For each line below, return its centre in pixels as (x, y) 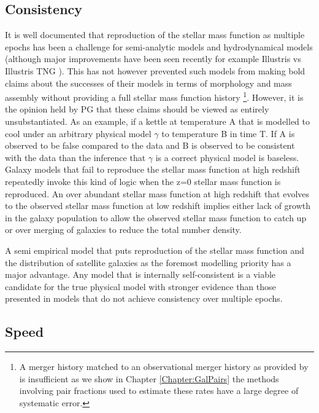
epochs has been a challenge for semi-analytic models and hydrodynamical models (159, 46)
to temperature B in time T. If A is (228, 133)
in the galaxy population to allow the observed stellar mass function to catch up (156, 217)
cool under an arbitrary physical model (78, 133)
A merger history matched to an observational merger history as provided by (164, 367)
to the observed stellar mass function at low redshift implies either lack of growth (158, 206)
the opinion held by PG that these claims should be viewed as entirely (137, 109)
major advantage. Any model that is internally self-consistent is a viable (140, 274)
